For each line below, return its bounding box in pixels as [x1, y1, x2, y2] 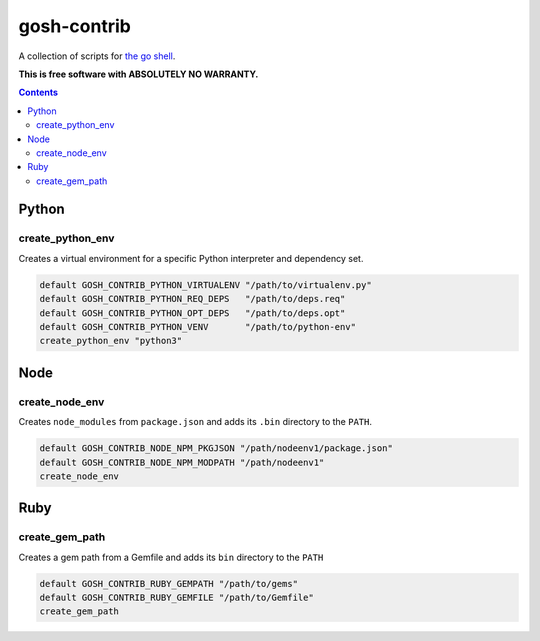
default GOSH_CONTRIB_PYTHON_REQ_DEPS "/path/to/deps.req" [39, 293, 346, 305]
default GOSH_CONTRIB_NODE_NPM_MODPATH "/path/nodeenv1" [39, 456, 325, 468]
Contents [18, 86, 59, 99]
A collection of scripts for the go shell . [18, 50, 176, 62]
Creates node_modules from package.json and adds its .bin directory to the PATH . [18, 416, 372, 428]
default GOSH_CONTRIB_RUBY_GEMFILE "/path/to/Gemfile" [39, 592, 314, 604]
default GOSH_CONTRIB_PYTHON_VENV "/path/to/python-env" [39, 321, 357, 332]
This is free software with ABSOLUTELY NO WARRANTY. [18, 68, 259, 80]
